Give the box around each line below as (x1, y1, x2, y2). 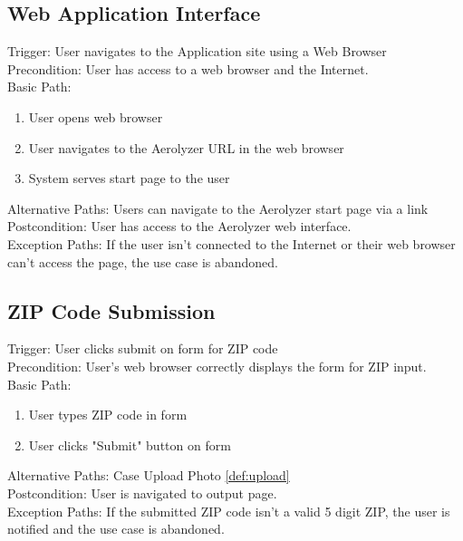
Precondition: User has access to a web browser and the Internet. (7, 59, 369, 78)
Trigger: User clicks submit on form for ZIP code (7, 339, 278, 358)
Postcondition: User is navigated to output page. (7, 483, 277, 502)
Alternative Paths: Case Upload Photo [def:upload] (7, 466, 290, 485)
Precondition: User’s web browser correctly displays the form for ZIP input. (7, 356, 427, 375)
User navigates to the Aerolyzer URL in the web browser (28, 138, 344, 157)
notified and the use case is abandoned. (7, 519, 225, 538)
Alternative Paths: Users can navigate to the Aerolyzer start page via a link (7, 198, 429, 217)
